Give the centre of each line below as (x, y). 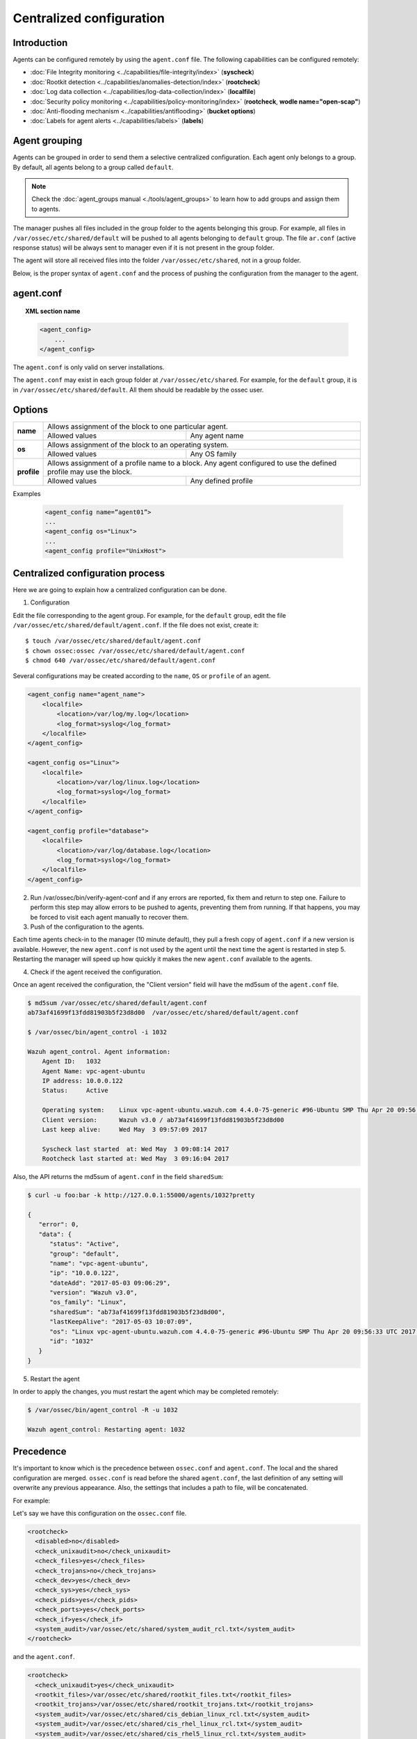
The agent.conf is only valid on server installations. (89, 367)
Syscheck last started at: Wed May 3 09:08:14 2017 (136, 1149)
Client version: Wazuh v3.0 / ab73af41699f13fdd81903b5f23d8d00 (163, 1120)
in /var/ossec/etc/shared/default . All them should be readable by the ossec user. (138, 390)
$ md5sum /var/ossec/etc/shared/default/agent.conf (117, 1003)
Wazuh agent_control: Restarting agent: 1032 (106, 1429)
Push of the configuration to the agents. (87, 927)
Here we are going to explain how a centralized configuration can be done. (120, 590)
